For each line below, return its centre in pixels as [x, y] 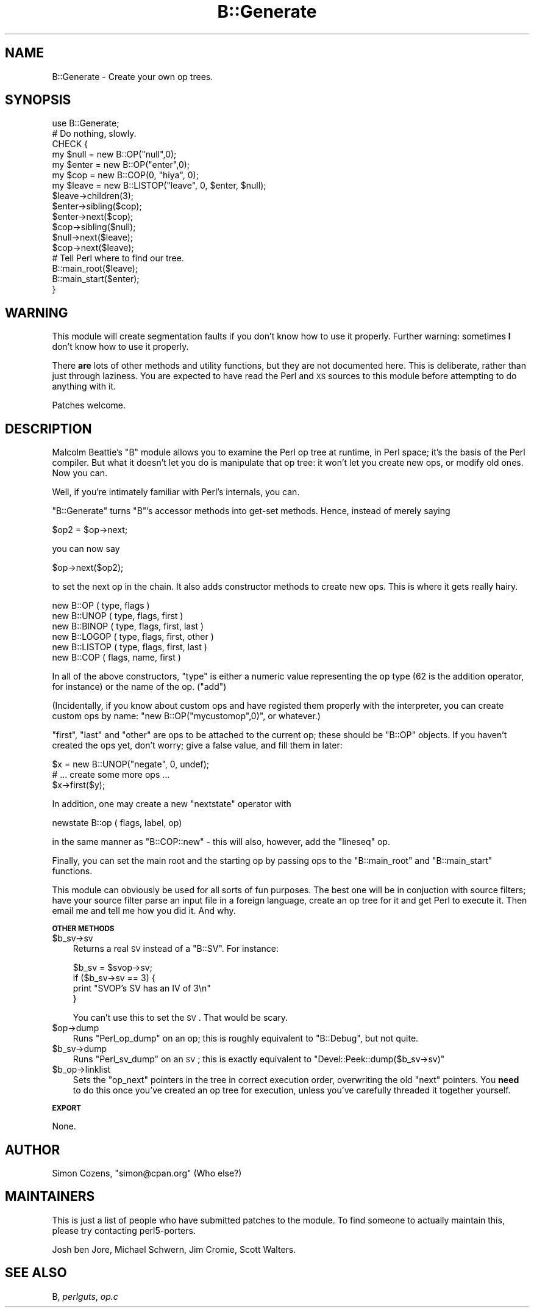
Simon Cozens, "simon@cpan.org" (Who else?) [147, 1173]
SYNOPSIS [38, 100]
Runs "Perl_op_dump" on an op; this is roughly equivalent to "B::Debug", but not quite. [246, 1038]
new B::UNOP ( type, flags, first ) [118, 616]
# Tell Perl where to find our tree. [118, 258]
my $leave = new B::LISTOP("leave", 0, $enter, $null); [159, 186]
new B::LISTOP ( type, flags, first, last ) [130, 647]
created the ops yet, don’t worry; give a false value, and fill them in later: [197, 745]
